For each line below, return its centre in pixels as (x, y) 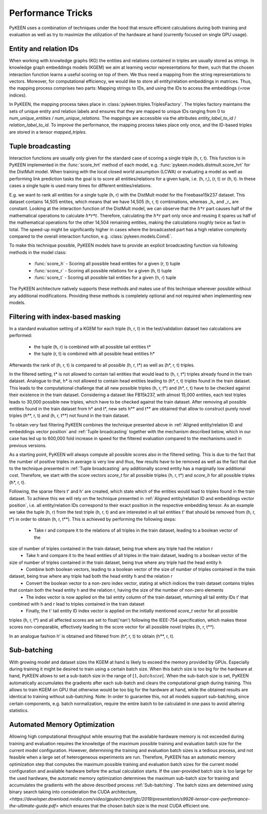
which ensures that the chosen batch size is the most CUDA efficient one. (135, 806)
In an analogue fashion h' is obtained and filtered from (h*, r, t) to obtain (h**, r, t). (92, 636)
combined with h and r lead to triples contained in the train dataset (77, 604)
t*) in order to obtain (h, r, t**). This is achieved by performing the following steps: (93, 519)
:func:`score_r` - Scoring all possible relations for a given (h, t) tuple (103, 270)
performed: (21, 335)
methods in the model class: (38, 252)
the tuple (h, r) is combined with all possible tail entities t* (92, 347)
